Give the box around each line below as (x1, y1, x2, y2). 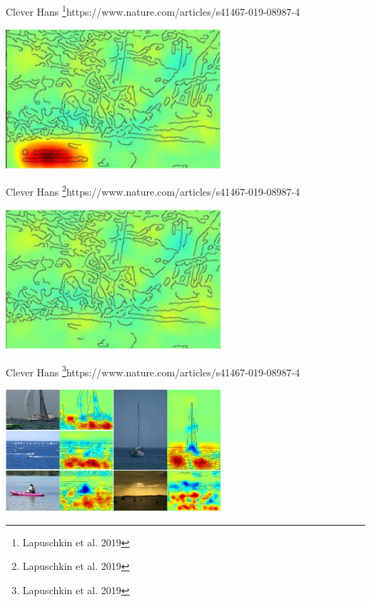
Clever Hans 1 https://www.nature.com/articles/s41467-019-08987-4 (6, 2, 300, 19)
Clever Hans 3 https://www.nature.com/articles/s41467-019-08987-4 (6, 362, 300, 379)
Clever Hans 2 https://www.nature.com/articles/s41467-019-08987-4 (6, 182, 300, 199)
